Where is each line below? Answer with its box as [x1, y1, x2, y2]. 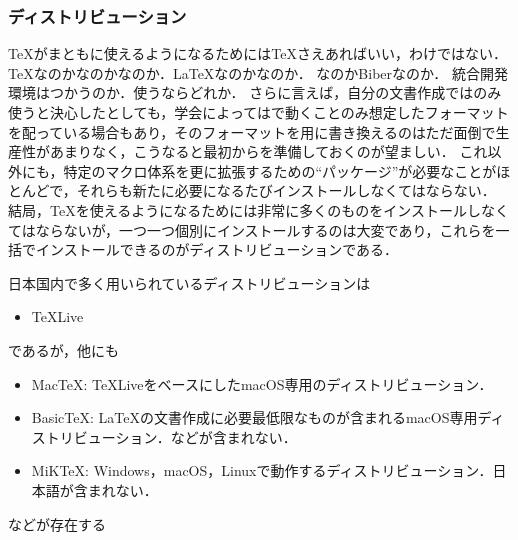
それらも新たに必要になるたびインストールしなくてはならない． [76, 180, 496, 201]
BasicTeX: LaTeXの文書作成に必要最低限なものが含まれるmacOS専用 [31, 407, 478, 428]
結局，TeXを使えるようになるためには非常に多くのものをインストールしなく [8, 199, 509, 220]
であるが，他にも [8, 339, 120, 360]
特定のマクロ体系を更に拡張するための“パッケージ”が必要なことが [63, 160, 497, 181]
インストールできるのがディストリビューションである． [35, 239, 399, 260]
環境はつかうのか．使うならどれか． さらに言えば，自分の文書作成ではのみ [8, 82, 502, 103]
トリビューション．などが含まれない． [45, 426, 297, 447]
